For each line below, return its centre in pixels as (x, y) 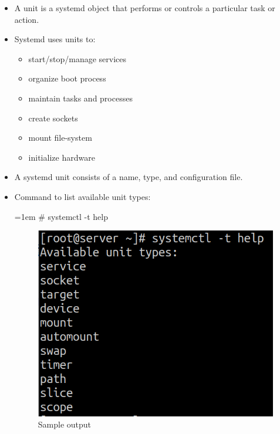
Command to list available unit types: (82, 196)
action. (27, 19)
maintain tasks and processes (80, 98)
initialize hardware (62, 157)
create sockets (53, 118)
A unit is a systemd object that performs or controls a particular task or (145, 8)
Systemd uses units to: (55, 39)
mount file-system (60, 138)
